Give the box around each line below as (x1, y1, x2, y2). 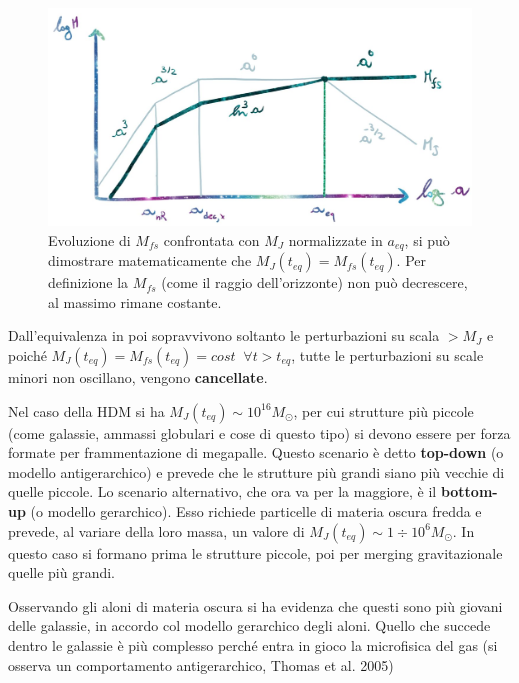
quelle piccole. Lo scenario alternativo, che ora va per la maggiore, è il (8, 481, 437, 502)
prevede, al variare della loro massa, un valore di (8, 520, 305, 541)
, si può (404, 229, 450, 250)
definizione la (48, 272, 129, 293)
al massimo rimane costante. (48, 291, 222, 312)
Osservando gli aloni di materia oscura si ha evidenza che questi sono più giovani (8, 595, 503, 616)
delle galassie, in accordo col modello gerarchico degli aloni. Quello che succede (8, 615, 491, 636)
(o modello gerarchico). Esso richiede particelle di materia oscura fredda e (30, 501, 482, 521)
